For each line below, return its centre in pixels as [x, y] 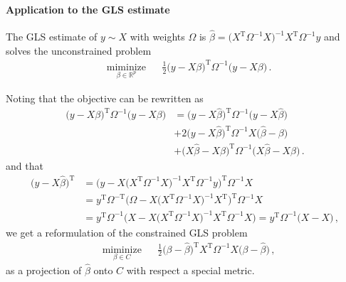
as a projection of [44, 270]
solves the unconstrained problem [79, 50]
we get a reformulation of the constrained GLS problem [127, 232]
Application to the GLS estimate [88, 9]
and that [25, 165]
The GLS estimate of [52, 37]
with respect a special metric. [190, 270]
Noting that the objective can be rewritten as [105, 98]
